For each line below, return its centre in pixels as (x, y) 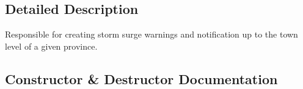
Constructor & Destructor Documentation (141, 78)
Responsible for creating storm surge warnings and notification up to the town (151, 34)
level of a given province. (51, 46)
